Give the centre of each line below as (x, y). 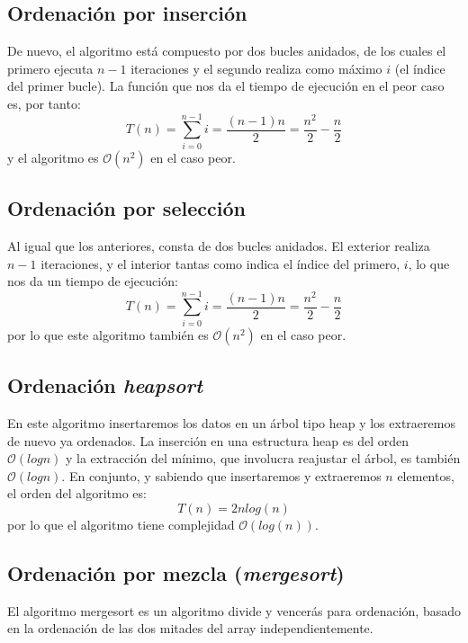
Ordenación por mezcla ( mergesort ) (176, 572)
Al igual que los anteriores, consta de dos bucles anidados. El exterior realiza (219, 245)
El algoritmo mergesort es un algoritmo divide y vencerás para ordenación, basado (234, 610)
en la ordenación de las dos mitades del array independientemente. (190, 628)
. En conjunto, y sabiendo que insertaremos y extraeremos (221, 475)
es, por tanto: (44, 103)
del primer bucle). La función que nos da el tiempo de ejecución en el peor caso (226, 86)
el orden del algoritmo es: (77, 493)
